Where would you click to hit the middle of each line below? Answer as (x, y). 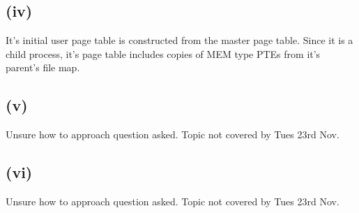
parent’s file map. (43, 67)
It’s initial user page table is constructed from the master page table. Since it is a (179, 40)
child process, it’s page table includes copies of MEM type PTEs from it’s (163, 53)
